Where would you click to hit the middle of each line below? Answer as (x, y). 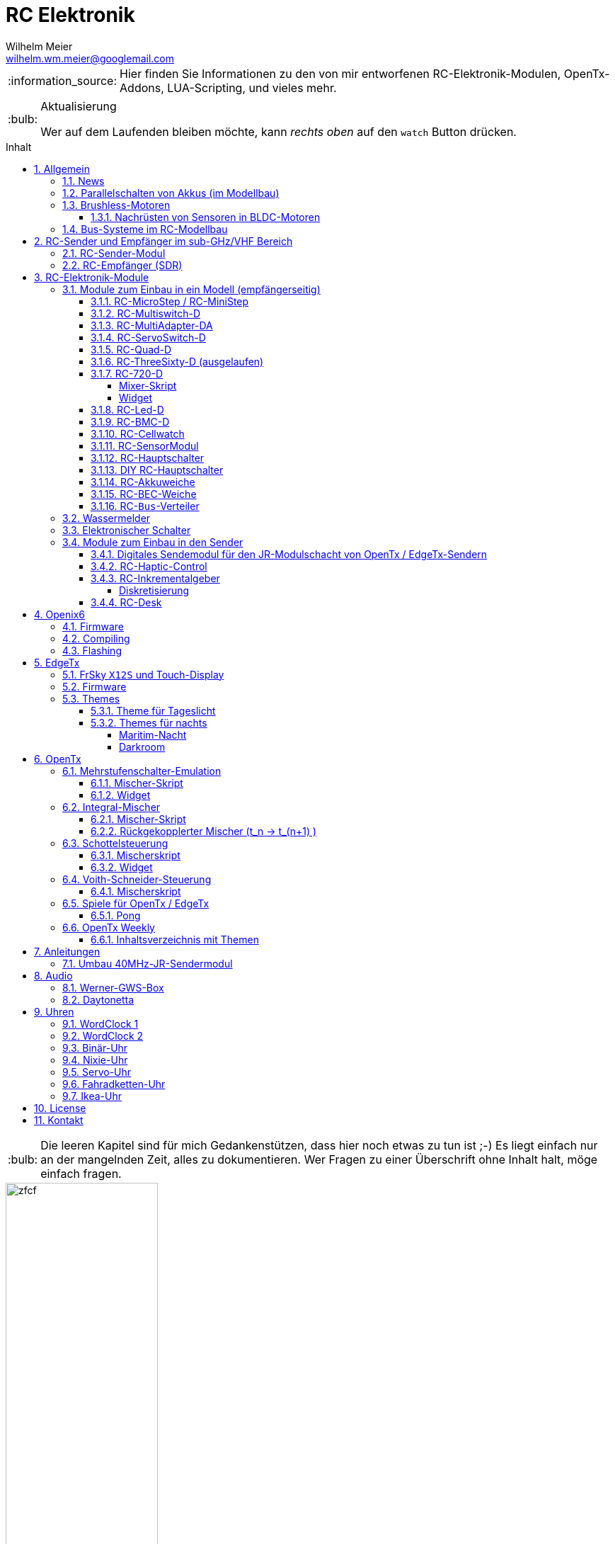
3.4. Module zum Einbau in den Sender (153, 542)
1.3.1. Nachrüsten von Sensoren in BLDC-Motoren (206, 217)
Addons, (142, 87)
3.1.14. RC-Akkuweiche (143, 482)
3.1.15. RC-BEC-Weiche (144, 494)
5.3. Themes (91, 698)
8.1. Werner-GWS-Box (113, 987)
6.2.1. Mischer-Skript (138, 819)
